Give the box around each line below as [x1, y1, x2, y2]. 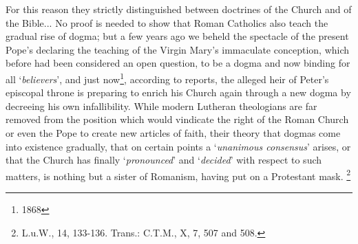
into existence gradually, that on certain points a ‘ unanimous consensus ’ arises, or [6, 139, 351, 153]
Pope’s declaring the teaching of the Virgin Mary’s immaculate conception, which [6, 42, 350, 56]
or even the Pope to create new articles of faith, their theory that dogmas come [6, 126, 341, 140]
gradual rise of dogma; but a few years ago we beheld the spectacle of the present [6, 29, 349, 43]
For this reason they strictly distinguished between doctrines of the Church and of [6, 2, 352, 16]
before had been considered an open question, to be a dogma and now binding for [6, 56, 350, 70]
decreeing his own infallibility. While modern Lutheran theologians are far [6, 98, 317, 113]
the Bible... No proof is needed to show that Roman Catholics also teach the [6, 15, 328, 30]
